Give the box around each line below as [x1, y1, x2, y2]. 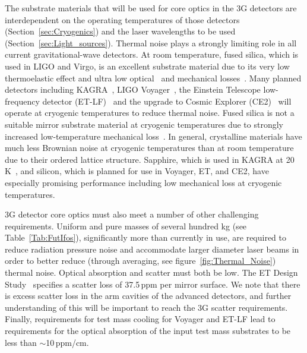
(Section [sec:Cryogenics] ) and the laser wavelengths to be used [5, 25, 236, 37]
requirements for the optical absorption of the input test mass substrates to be [5, 324, 291, 337]
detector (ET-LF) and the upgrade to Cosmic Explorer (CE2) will [42, 94, 292, 107]
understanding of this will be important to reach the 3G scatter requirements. [5, 301, 288, 313]
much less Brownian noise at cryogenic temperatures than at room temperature [5, 141, 294, 154]
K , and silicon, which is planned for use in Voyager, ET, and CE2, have [5, 165, 269, 177]
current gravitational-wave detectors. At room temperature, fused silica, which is [5, 48, 299, 61]
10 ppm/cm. [46, 336, 89, 348]
